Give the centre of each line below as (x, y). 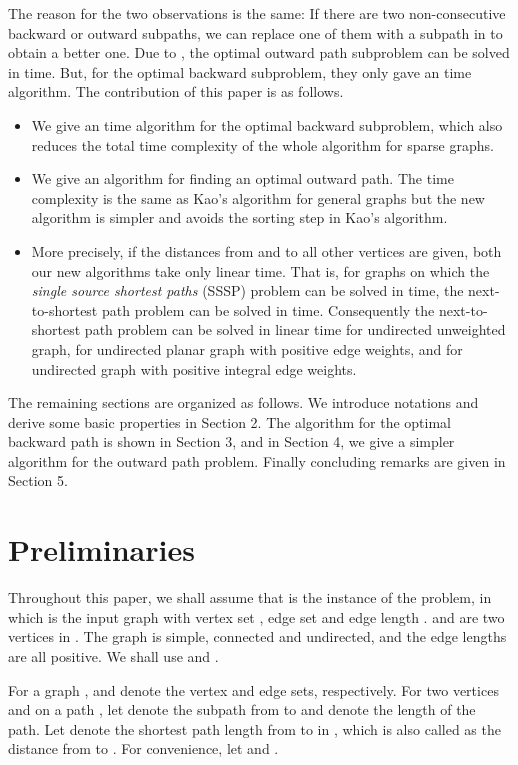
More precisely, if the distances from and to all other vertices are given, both (266, 250)
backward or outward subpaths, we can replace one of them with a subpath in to (255, 32)
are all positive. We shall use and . (113, 655)
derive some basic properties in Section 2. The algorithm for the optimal (229, 421)
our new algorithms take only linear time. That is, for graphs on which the (260, 270)
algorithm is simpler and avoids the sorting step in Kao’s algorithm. (239, 217)
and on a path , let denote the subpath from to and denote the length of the (242, 709)
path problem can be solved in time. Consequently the (268, 309)
